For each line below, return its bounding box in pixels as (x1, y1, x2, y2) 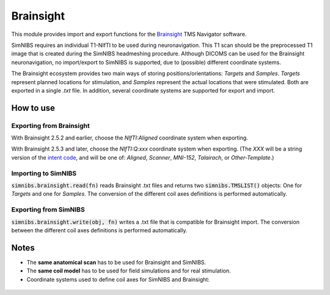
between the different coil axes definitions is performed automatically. (11, 226, 188, 234)
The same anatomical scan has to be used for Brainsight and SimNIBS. (26, 258, 207, 266)
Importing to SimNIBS (11, 169, 77, 177)
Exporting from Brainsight (11, 121, 90, 130)
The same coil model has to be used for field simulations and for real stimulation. (26, 267, 231, 274)
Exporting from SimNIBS (11, 205, 85, 214)
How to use (11, 102, 55, 113)
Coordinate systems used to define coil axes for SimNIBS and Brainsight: (26, 275, 210, 283)
